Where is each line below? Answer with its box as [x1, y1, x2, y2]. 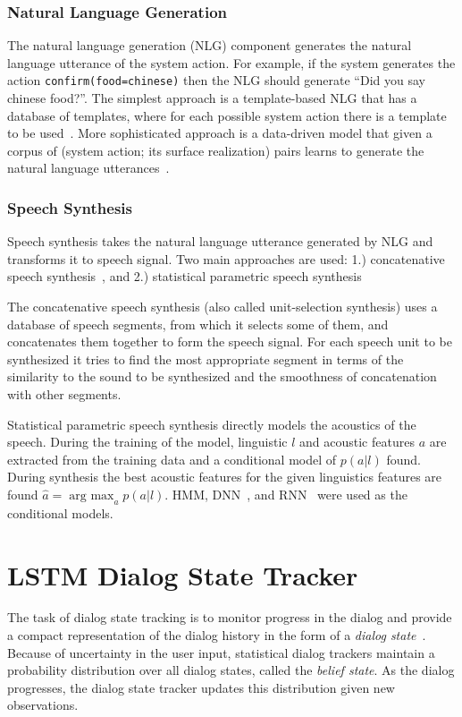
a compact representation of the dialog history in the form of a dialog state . [7, 626, 426, 644]
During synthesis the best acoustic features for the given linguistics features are [7, 467, 442, 486]
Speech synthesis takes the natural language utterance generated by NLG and [7, 232, 433, 251]
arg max [69, 489, 114, 502]
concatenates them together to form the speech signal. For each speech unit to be [7, 332, 452, 351]
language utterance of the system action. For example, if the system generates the [7, 53, 456, 72]
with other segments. [7, 385, 122, 403]
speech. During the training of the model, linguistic [7, 432, 288, 451]
